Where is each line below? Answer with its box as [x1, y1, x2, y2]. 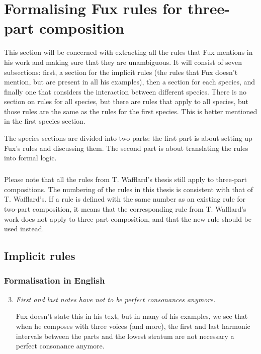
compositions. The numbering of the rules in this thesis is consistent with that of [4, 184, 253, 194]
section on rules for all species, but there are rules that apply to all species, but [4, 96, 249, 107]
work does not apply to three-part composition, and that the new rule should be [4, 213, 251, 224]
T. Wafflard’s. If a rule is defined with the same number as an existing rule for [4, 194, 246, 204]
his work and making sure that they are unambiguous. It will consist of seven [4, 56, 242, 67]
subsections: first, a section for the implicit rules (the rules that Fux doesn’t [4, 66, 238, 77]
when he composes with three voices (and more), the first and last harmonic [16, 320, 250, 331]
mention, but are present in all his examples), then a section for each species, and [4, 76, 255, 87]
